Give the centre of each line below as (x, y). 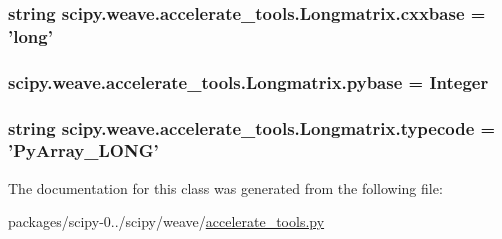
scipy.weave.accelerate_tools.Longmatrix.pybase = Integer (248, 81)
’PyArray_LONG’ (83, 150)
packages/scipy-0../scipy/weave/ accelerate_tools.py (166, 221)
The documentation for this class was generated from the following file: (225, 187)
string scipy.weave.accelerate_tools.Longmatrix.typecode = (252, 127)
